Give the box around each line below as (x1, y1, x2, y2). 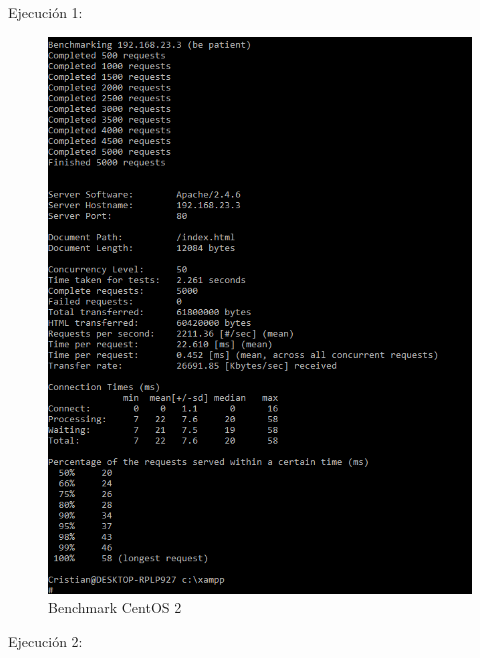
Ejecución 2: (8, 630, 83, 651)
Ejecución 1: (8, 2, 83, 22)
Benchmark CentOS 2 (48, 597, 182, 618)
